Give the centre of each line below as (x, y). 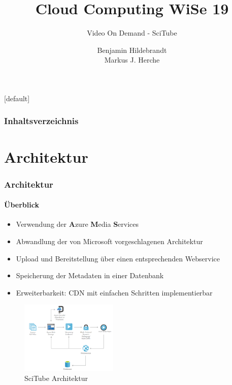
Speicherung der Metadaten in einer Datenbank (90, 275)
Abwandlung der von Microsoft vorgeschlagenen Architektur (109, 241)
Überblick (22, 205)
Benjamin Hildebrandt (132, 50)
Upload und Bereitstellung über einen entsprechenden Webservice (118, 258)
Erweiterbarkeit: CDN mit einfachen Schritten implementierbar (114, 292)
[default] (17, 98)
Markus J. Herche (132, 60)
